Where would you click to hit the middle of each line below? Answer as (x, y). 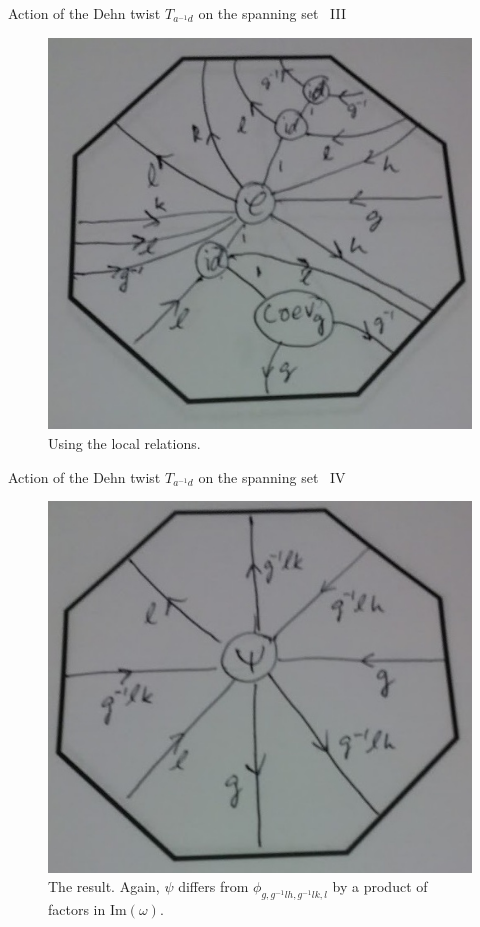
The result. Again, (104, 886)
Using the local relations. (124, 443)
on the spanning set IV (272, 476)
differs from (213, 886)
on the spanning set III (272, 13)
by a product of (380, 886)
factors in (77, 909)
